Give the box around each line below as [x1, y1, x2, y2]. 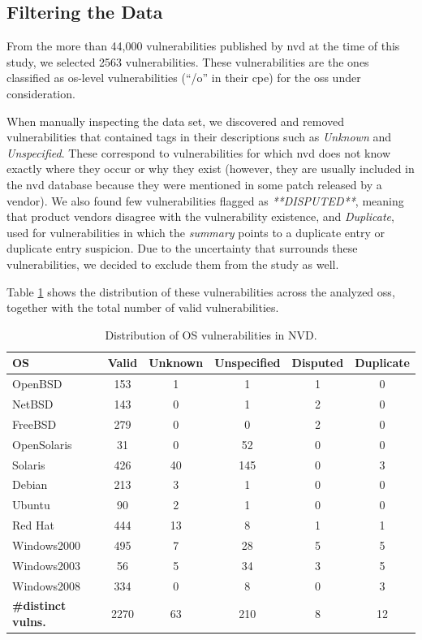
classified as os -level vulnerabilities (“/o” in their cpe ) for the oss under [6, 69, 361, 86]
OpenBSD [12, 375, 62, 392]
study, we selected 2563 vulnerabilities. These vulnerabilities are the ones [6, 53, 369, 70]
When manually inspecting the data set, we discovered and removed [6, 112, 345, 129]
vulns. [12, 613, 46, 630]
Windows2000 [12, 536, 81, 553]
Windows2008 [12, 577, 81, 594]
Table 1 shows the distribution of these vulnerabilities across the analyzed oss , [6, 283, 395, 300]
